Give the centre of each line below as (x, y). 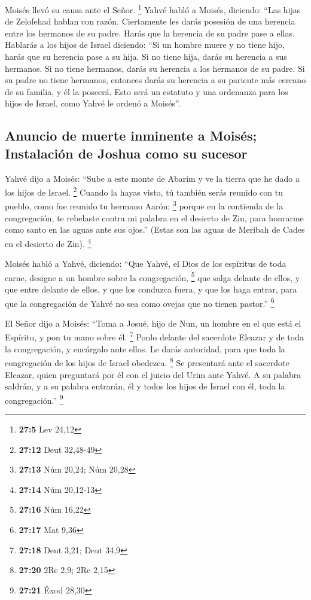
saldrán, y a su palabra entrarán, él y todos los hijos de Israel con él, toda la (145, 386)
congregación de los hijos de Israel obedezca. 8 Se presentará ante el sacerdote (147, 362)
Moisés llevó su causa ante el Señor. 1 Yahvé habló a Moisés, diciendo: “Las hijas (153, 9)
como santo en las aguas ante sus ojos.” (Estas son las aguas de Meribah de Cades (155, 229)
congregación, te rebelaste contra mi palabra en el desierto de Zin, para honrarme (154, 217)
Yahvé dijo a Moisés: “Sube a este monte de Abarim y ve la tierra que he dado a (153, 178)
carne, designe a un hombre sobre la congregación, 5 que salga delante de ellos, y (153, 276)
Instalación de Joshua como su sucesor (126, 153)
